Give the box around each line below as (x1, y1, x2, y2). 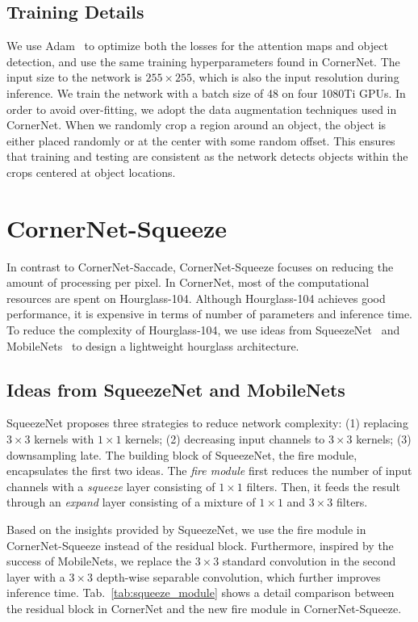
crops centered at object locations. (6, 163, 176, 180)
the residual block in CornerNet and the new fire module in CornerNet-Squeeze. (6, 599, 402, 616)
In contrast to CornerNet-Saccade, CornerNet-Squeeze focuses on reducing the (6, 258, 394, 275)
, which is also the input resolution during (192, 69, 399, 86)
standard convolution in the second (222, 553, 396, 569)
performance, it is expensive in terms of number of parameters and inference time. (6, 305, 413, 322)
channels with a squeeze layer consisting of (6, 477, 215, 494)
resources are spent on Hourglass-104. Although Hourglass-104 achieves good (6, 289, 386, 306)
